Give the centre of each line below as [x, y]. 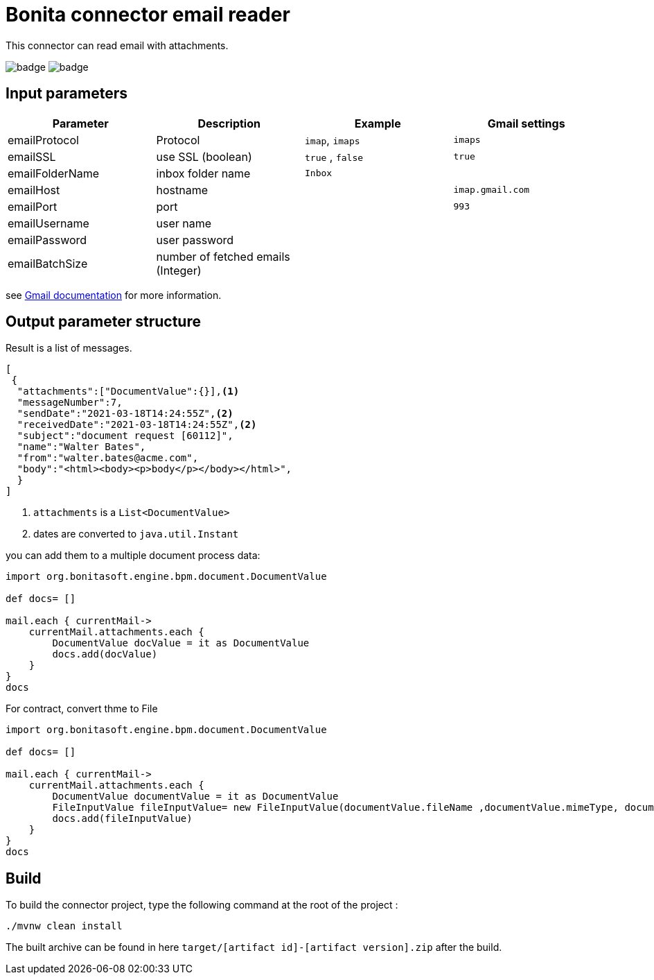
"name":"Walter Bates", [81, 447]
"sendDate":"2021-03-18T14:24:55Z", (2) [125, 414]
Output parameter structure [103, 322]
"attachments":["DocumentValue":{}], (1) [128, 392]
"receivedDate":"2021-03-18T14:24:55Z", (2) [137, 425]
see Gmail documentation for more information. [114, 295]
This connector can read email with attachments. [117, 45]
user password [195, 240]
